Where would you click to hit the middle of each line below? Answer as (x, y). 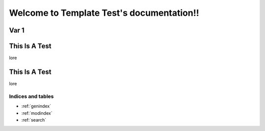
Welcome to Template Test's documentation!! (104, 13)
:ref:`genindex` (36, 106)
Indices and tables (31, 96)
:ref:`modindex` (37, 113)
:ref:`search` (34, 120)
